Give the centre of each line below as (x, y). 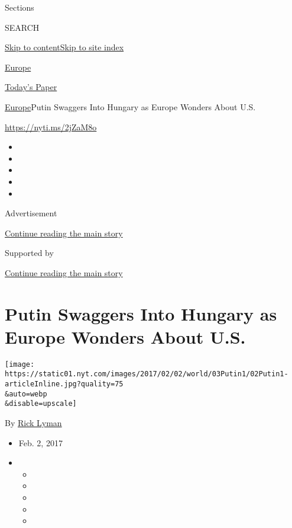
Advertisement (31, 213)
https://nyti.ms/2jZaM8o (51, 127)
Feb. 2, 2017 (40, 442)
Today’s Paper (31, 87)
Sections (20, 7)
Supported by (29, 253)
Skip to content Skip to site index (64, 47)
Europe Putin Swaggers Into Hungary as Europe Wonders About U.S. (130, 106)
